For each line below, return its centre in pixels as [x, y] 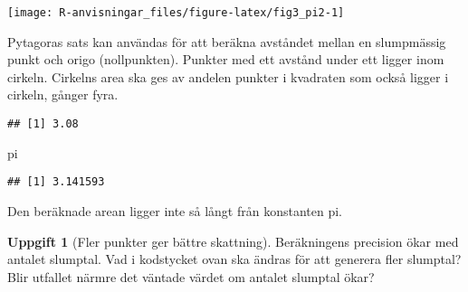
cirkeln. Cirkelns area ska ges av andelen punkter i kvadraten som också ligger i [228, 76]
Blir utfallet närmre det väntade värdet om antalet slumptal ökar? [191, 276]
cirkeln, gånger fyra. [63, 94]
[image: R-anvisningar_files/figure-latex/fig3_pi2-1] [176, 13]
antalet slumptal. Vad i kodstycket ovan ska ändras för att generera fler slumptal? [234, 259]
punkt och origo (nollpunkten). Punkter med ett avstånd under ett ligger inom [226, 59]
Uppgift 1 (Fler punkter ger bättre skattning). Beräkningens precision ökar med [233, 241]
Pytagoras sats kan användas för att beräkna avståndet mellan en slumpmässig [227, 41]
